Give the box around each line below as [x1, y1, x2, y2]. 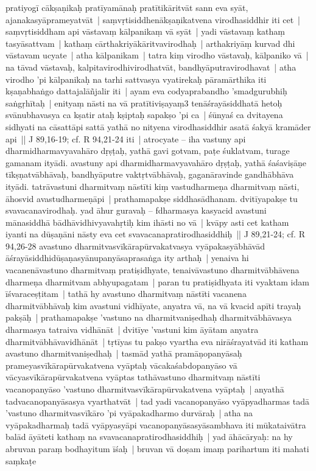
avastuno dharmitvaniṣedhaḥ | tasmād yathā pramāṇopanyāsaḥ [5, 347, 242, 360]
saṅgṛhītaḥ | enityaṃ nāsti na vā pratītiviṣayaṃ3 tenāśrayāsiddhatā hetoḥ [5, 96, 283, 109]
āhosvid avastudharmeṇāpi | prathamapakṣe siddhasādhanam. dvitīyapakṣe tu [5, 192, 298, 204]
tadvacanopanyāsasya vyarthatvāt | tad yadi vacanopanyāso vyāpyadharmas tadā [5, 394, 309, 407]
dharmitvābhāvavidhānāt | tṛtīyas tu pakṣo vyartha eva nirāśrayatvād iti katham [5, 335, 309, 347]
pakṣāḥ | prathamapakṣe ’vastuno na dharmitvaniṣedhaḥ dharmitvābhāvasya [5, 311, 292, 324]
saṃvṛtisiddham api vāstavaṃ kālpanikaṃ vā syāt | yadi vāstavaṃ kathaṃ [5, 25, 285, 38]
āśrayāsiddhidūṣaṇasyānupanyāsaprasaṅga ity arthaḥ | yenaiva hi [5, 251, 249, 264]
